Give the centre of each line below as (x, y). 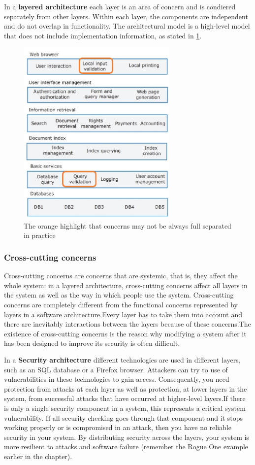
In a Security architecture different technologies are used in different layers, (122, 359)
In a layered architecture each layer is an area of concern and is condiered (120, 6)
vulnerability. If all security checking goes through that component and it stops (124, 417)
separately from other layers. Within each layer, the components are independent (126, 16)
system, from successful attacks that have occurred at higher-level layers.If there (125, 398)
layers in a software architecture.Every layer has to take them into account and (123, 314)
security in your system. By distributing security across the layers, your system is (127, 437)
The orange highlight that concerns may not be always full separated (127, 225)
